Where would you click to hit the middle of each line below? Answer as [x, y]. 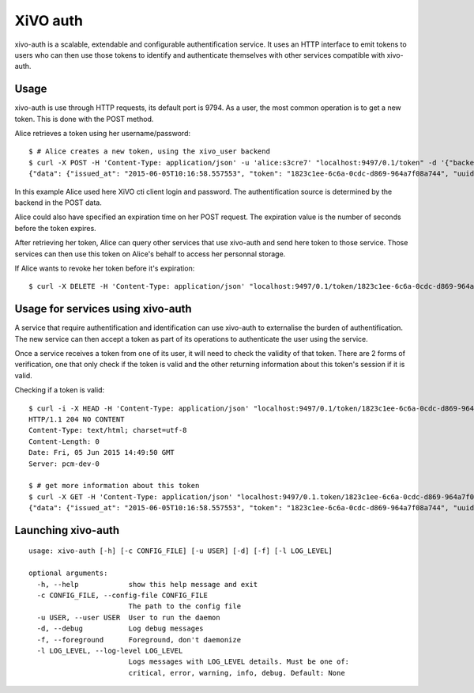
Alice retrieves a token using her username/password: [103, 134]
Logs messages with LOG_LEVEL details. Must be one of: [239, 662]
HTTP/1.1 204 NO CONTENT [77, 419]
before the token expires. [55, 228]
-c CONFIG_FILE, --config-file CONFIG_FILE [122, 596]
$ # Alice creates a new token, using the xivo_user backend [149, 151]
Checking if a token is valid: [60, 390]
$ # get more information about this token [114, 486]
